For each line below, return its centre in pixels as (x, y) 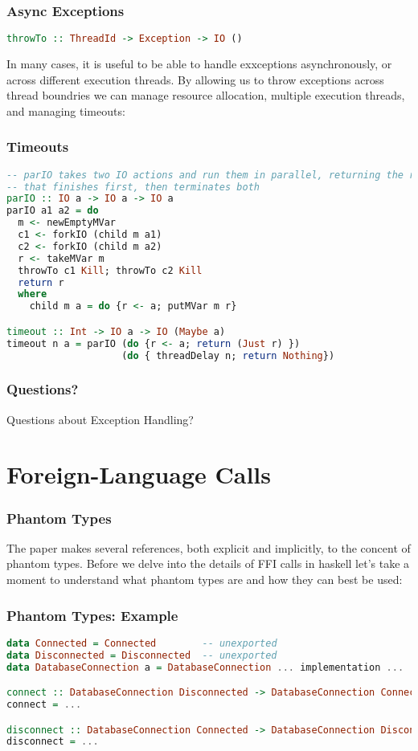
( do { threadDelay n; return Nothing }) (228, 355)
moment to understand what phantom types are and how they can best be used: (205, 580)
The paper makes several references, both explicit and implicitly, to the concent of (209, 547)
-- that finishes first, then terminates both (133, 187)
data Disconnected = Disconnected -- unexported (142, 655)
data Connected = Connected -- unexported (142, 643)
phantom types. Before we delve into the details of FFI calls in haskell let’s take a (208, 563)
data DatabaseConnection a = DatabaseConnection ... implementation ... (205, 667)
